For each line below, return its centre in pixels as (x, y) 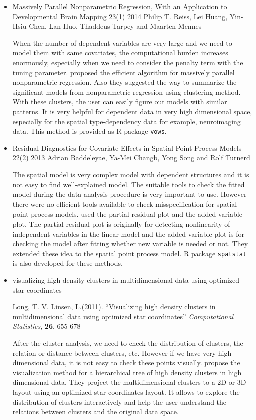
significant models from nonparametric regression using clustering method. (126, 91)
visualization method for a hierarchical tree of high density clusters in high (127, 372)
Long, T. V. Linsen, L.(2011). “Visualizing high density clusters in (114, 306)
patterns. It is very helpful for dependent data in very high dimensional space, (132, 111)
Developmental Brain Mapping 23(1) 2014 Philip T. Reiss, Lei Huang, (120, 16)
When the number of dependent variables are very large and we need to (122, 42)
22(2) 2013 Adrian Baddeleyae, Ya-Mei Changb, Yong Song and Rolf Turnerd (131, 158)
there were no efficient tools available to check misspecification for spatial (125, 204)
